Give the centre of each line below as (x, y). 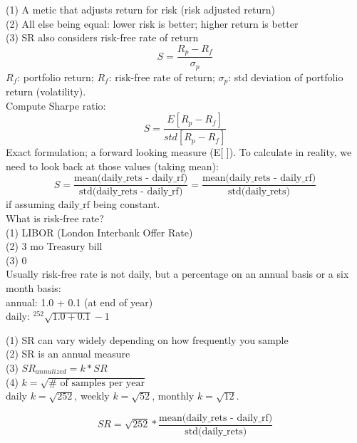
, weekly (92, 396)
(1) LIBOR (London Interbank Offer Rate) (99, 232)
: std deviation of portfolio (286, 77)
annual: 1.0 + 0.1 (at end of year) (79, 302)
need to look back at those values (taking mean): (112, 166)
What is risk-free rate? (55, 218)
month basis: (33, 288)
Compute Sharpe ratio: (56, 105)
